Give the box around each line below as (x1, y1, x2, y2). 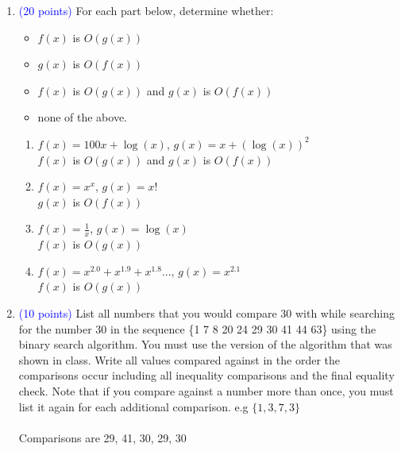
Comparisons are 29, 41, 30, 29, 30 (18, 429, 187, 445)
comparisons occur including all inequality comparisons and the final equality (18, 367, 395, 384)
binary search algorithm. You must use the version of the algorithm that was (18, 336, 392, 353)
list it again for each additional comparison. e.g (18, 398, 249, 414)
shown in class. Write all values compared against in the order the (18, 351, 340, 368)
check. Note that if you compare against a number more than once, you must (18, 382, 394, 399)
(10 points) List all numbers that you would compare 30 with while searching (18, 304, 395, 321)
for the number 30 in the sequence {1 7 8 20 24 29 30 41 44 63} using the (18, 320, 376, 337)
